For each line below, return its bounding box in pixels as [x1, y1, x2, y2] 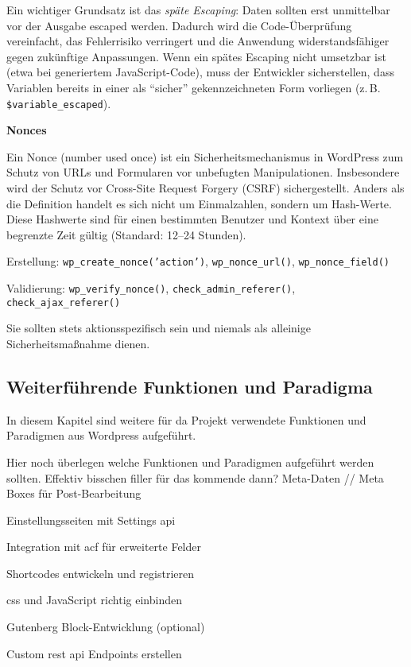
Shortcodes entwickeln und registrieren [6, 564, 194, 581]
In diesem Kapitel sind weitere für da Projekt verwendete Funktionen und [6, 411, 366, 428]
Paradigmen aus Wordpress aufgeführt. [6, 427, 196, 444]
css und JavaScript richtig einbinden [6, 591, 182, 608]
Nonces [6, 122, 47, 138]
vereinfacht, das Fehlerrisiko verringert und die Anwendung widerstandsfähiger [6, 33, 390, 49]
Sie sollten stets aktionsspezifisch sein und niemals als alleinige [6, 320, 311, 336]
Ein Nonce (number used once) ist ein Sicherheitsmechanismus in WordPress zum [6, 148, 404, 165]
